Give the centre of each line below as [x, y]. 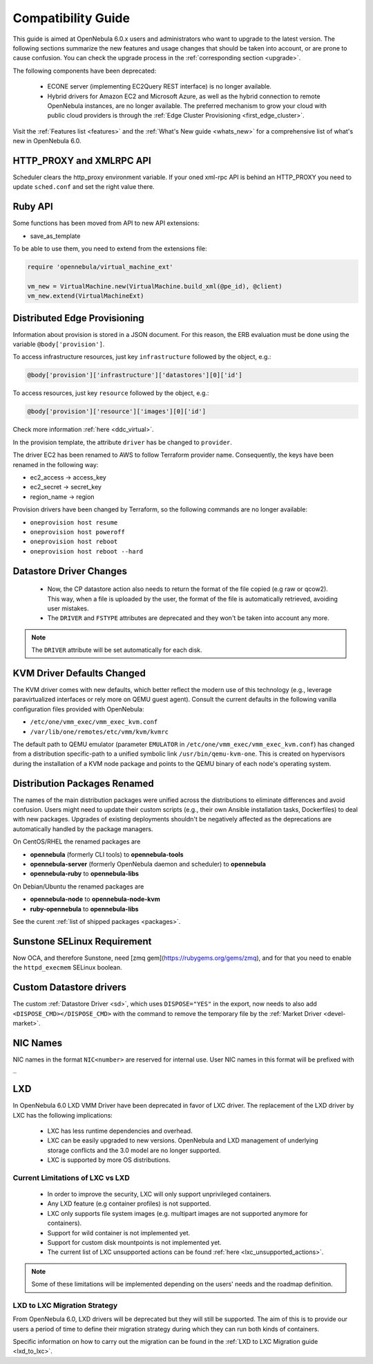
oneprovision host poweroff [78, 532]
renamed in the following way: [56, 464]
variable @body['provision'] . [59, 344]
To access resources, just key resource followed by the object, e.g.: [111, 393]
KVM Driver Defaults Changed [79, 673]
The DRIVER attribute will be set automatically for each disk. [117, 650]
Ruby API [33, 207]
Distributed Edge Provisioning [78, 318]
